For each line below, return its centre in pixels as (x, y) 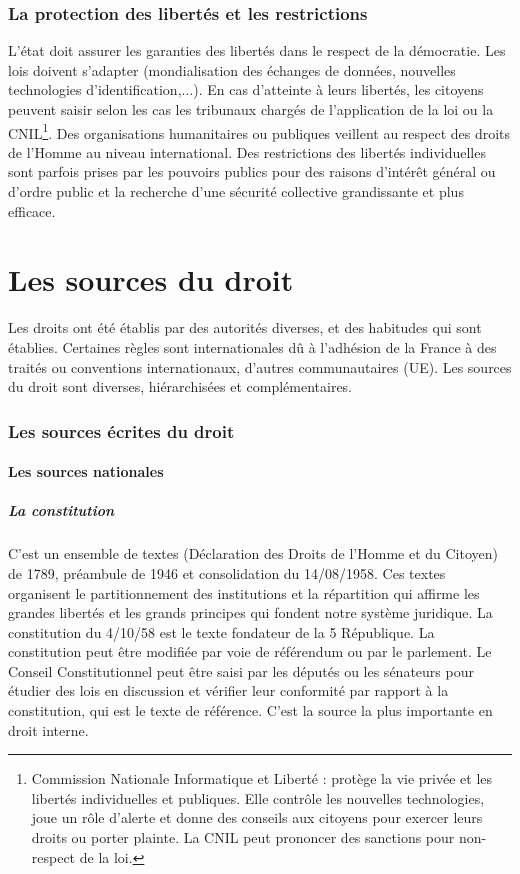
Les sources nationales (86, 471)
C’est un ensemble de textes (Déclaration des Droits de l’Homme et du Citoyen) (253, 553)
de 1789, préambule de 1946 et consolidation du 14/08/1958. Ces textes (227, 572)
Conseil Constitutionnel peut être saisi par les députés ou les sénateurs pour (241, 670)
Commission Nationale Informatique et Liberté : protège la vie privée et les (262, 778)
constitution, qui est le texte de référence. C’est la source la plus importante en (250, 710)
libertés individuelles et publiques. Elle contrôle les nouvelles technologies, (258, 797)
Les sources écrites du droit (121, 430)
